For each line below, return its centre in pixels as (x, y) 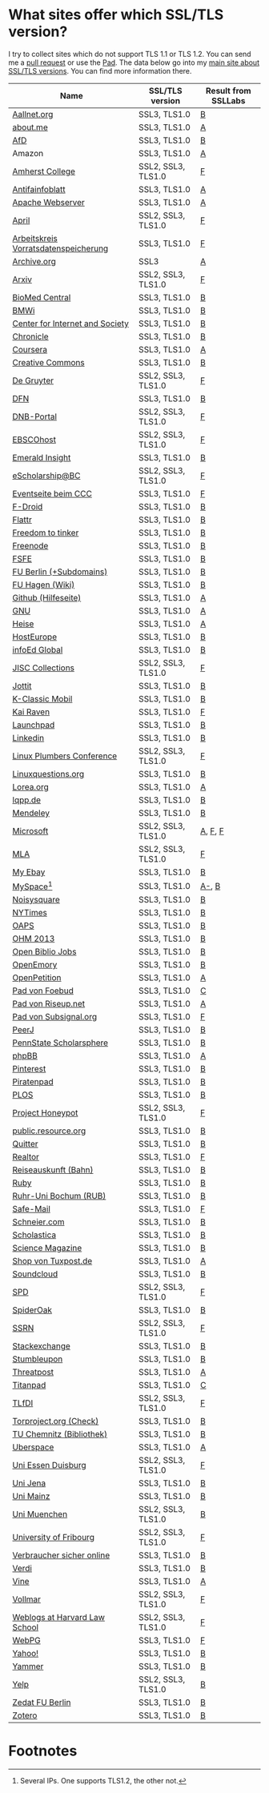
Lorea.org (31, 786)
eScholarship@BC (46, 476)
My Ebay (29, 872)
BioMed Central (42, 297)
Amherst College (44, 171)
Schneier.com (38, 1222)
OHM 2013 (34, 939)
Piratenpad (33, 1082)
